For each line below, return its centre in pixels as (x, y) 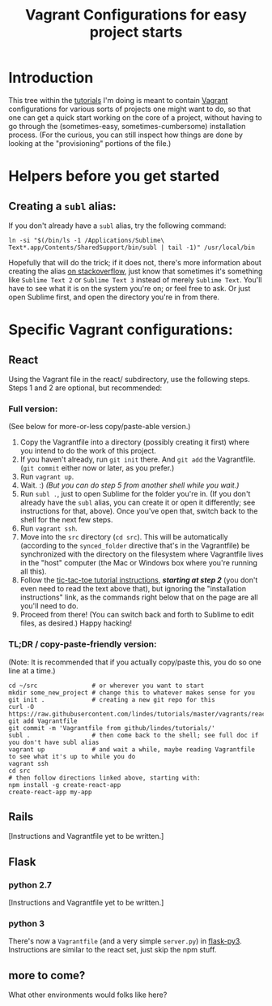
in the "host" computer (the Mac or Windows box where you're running (138, 563)
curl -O (21, 707)
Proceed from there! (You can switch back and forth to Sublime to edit (137, 615)
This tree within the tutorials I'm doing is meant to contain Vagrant (118, 100)
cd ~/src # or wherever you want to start (106, 686)
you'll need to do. (49, 606)
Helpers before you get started (114, 176)
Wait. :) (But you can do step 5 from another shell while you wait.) (130, 485)
